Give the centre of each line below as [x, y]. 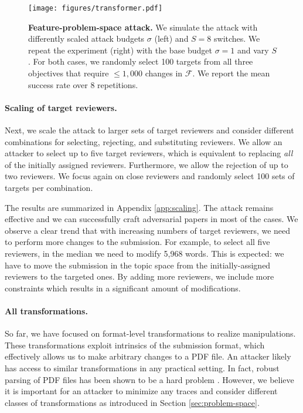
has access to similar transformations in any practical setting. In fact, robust [142, 367]
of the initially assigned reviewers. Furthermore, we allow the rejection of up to [147, 164]
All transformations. [46, 310]
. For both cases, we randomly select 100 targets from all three [141, 61]
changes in [164, 73]
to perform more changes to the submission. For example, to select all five [137, 242]
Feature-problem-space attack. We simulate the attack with [143, 27]
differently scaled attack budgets [86, 38]
